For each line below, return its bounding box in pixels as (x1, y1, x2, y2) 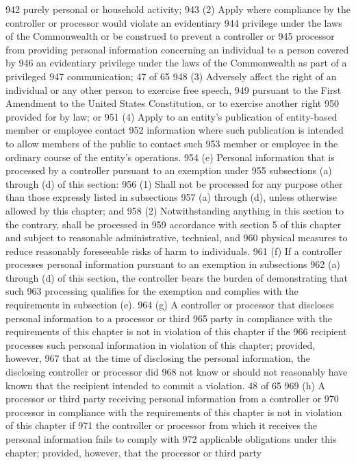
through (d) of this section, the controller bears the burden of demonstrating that (5, 270, 348, 284)
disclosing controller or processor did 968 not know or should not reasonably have (5, 365, 348, 379)
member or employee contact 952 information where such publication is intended (5, 123, 344, 137)
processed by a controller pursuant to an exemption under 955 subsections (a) (5, 163, 332, 178)
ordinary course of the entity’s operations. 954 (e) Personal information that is (5, 149, 335, 164)
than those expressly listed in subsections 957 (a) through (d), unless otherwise (5, 190, 337, 204)
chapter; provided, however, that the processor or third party (5, 445, 262, 459)
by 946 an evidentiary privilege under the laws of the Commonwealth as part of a (5, 56, 347, 70)
